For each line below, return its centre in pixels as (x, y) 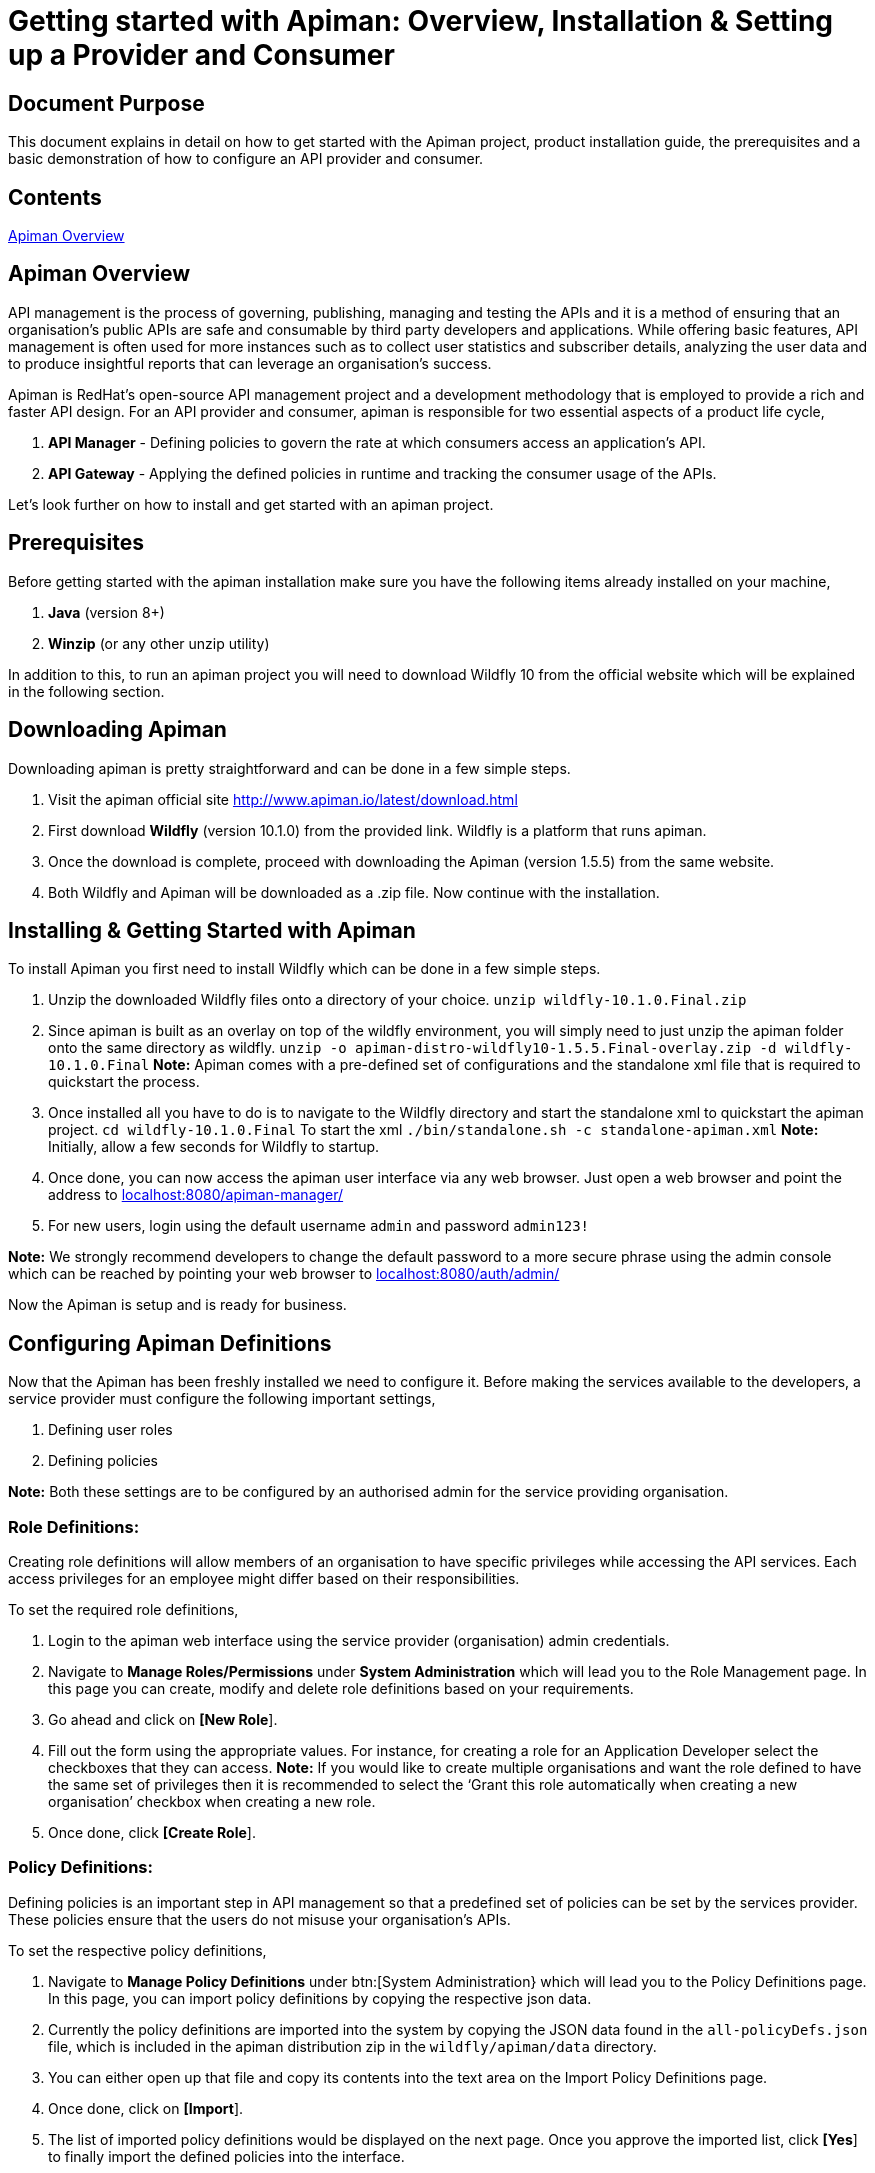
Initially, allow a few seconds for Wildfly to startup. (214, 1147)
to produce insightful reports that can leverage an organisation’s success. (250, 363)
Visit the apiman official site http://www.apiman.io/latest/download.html (283, 799)
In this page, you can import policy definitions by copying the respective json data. (320, 1998)
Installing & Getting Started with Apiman (212, 930)
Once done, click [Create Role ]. (152, 1832)
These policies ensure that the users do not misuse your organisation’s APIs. (259, 1919)
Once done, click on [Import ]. (146, 2108)
